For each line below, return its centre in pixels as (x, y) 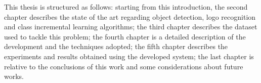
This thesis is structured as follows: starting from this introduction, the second (126, 7)
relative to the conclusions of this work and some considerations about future (124, 66)
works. (14, 76)
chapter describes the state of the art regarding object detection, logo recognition (130, 16)
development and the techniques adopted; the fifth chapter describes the (116, 46)
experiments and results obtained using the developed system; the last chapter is (129, 56)
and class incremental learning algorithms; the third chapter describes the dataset (131, 27)
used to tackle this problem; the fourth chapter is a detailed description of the (125, 36)
